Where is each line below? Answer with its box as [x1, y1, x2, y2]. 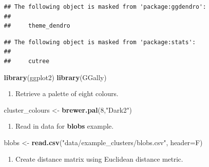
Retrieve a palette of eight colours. [15, 88, 118, 99]
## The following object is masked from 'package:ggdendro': [4, 3, 207, 10]
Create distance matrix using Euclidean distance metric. [15, 153, 183, 164]
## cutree [4, 57, 50, 65]
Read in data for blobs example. [15, 121, 114, 131]
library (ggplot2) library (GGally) [4, 72, 107, 82]
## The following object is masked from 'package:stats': [4, 38, 196, 46]
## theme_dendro [4, 22, 71, 30]
